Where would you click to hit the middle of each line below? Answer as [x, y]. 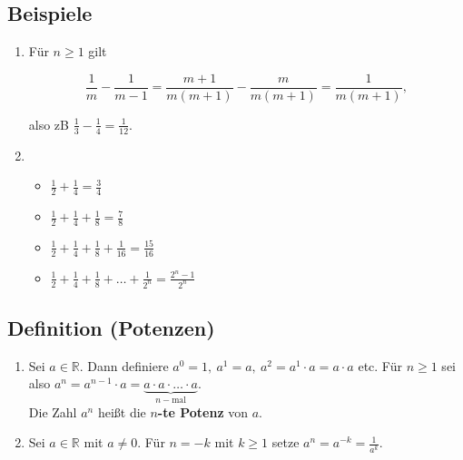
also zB [49, 124]
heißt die [122, 411]
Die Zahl [53, 411]
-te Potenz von [203, 411]
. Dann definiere [124, 365]
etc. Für [380, 365]
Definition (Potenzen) [111, 328]
